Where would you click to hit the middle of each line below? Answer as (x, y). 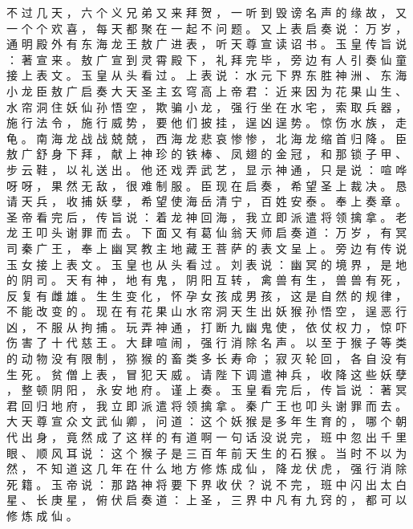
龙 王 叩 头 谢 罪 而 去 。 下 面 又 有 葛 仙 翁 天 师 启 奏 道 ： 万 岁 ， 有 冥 (207, 232)
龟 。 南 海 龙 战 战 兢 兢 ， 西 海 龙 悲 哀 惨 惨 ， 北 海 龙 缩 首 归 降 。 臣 (207, 138)
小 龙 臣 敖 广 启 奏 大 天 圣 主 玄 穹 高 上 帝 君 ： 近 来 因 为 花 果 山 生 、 (207, 90)
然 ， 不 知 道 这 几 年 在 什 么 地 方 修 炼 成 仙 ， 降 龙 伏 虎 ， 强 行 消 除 (207, 468)
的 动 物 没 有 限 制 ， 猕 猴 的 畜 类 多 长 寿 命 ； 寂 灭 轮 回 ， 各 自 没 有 (207, 358)
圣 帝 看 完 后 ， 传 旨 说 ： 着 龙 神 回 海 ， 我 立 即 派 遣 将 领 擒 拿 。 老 (207, 216)
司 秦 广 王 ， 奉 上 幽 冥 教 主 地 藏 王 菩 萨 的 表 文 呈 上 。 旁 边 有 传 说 (207, 248)
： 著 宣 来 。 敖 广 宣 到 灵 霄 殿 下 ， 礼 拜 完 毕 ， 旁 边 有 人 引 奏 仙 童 (207, 59)
